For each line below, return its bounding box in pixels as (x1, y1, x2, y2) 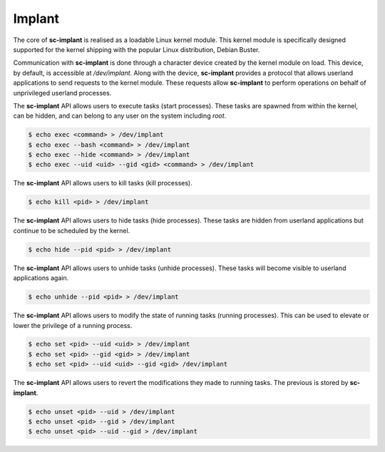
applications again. (13, 274, 69, 282)
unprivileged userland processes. (13, 88, 112, 97)
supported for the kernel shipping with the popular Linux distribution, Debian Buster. (13, 45, 260, 53)
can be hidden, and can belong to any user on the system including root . (13, 111, 227, 120)
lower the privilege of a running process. (13, 321, 133, 329)
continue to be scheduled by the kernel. (13, 226, 130, 235)
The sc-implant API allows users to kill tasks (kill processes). (13, 179, 192, 188)
